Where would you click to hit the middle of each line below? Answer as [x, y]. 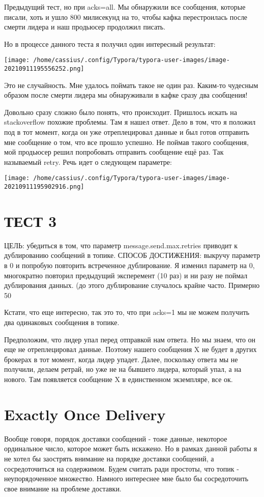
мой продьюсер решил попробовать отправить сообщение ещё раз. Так [114, 152]
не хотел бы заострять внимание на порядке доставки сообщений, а [109, 458]
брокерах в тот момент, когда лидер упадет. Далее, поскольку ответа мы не [121, 359]
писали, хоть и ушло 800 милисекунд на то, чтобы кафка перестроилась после [126, 17]
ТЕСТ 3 [31, 221]
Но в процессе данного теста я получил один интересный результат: [110, 43]
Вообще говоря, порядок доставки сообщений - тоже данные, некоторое [116, 438]
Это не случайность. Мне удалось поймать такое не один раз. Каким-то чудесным [131, 85]
